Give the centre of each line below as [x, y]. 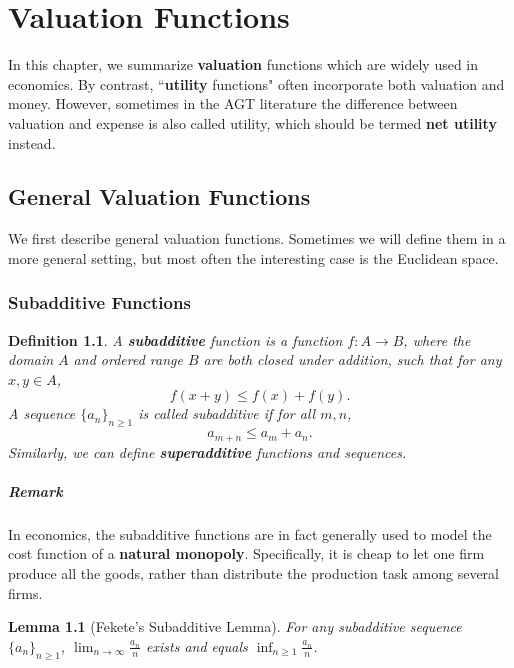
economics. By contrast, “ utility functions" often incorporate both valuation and [256, 83]
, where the [437, 339]
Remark [35, 490]
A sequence [42, 413]
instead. [32, 142]
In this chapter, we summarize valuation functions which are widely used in [243, 64]
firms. [25, 592]
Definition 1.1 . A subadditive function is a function [175, 339]
